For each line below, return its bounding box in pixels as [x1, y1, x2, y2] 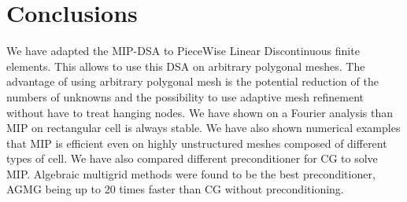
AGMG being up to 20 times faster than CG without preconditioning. [6, 181, 344, 197]
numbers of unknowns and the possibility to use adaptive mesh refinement [6, 88, 364, 105]
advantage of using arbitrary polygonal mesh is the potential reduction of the [6, 73, 379, 90]
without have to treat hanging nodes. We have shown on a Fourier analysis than [6, 104, 394, 120]
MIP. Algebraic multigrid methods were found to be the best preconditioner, [6, 165, 376, 182]
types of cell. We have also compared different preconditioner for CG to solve [6, 150, 378, 167]
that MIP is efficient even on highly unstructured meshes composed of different [6, 134, 387, 151]
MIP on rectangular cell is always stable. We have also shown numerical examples [6, 119, 401, 136]
